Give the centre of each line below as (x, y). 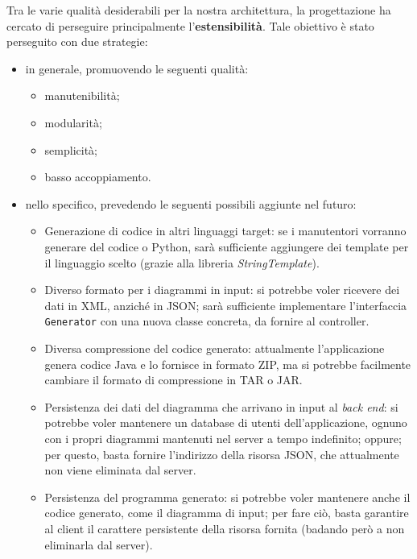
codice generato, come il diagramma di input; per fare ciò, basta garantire (227, 513)
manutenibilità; (82, 95)
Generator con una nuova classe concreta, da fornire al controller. (207, 321)
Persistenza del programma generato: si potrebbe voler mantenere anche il (227, 497)
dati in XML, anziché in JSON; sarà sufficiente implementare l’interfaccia (226, 305)
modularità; (73, 122)
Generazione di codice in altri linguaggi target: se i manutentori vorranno (225, 231)
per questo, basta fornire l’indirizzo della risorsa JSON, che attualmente (222, 454)
